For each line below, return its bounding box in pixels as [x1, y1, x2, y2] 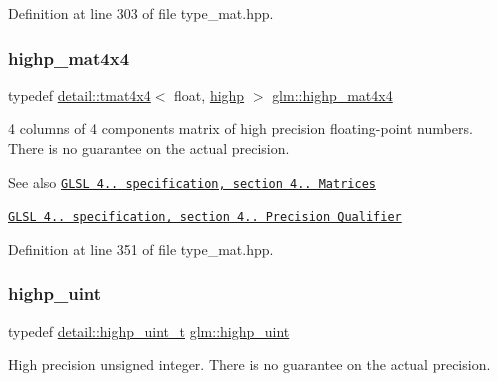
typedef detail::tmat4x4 [8, 84, 151, 105]
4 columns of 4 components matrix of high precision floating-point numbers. [8, 118, 473, 139]
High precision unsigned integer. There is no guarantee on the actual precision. [8, 354, 491, 375]
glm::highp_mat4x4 [272, 84, 393, 105]
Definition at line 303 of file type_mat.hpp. [8, 3, 274, 23]
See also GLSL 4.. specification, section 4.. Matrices [8, 171, 376, 192]
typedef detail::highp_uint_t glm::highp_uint [8, 320, 290, 341]
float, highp [174, 84, 245, 105]
